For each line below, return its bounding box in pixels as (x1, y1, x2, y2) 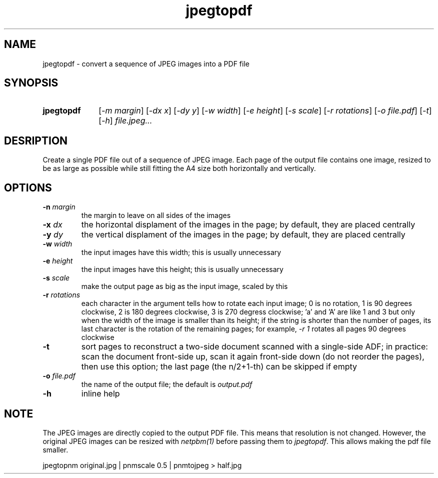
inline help (81, 388, 120, 399)
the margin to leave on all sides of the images (81, 211, 231, 220)
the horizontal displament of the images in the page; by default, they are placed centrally (81, 219, 415, 230)
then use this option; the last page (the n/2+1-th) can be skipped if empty (81, 361, 357, 372)
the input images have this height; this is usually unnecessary (81, 265, 283, 274)
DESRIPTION (4, 134, 68, 147)
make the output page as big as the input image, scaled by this (81, 282, 288, 291)
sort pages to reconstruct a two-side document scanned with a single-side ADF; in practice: (81, 341, 428, 352)
